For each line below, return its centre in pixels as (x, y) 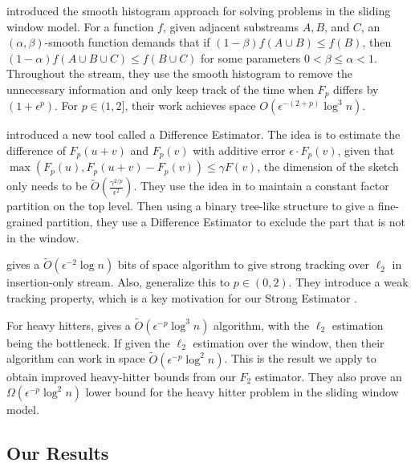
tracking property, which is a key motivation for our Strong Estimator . (182, 298)
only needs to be (47, 186)
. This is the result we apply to (300, 358)
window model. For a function (80, 26)
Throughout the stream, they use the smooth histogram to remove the (179, 73)
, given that (366, 150)
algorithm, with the (262, 325)
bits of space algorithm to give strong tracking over (243, 264)
